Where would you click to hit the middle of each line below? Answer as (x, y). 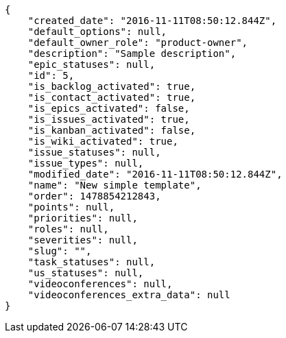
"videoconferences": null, (100, 284)
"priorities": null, (83, 218)
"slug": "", (60, 251)
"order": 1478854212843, (94, 196)
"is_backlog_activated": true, (112, 86)
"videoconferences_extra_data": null (129, 295)
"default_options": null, (97, 32)
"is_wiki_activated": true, (103, 141)
